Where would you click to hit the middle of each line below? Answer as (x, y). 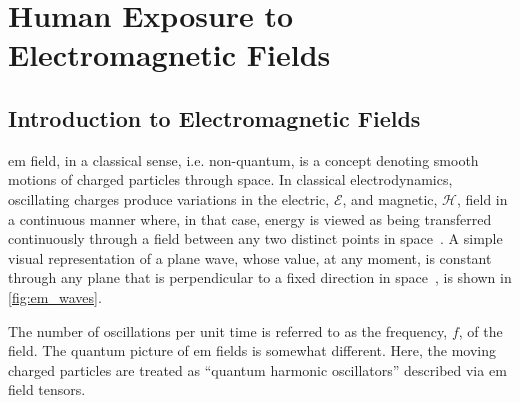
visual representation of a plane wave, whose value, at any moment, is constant (250, 257)
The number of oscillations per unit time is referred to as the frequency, (228, 330)
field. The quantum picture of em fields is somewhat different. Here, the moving (252, 350)
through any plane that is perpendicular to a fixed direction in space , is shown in (260, 277)
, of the (480, 330)
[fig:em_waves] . (55, 296)
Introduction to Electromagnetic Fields (214, 117)
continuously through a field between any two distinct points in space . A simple (255, 238)
